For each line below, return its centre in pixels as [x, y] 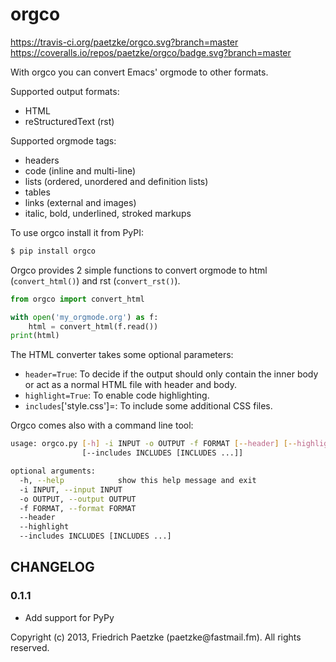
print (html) [35, 336]
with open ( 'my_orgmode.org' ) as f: [84, 317]
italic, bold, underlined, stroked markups [108, 213]
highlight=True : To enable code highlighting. [117, 395]
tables [37, 192]
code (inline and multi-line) [80, 170]
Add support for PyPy [69, 617]
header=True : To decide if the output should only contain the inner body [171, 374]
